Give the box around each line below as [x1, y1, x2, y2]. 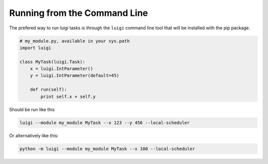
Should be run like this [9, 106, 55, 112]
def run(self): [30, 87, 67, 92]
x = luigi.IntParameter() [30, 66, 93, 72]
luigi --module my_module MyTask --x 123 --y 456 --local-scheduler [19, 120, 190, 125]
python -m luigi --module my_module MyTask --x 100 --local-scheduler [19, 146, 196, 152]
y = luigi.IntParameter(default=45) [30, 73, 119, 79]
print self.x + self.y [40, 93, 96, 99]
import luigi [19, 45, 52, 51]
